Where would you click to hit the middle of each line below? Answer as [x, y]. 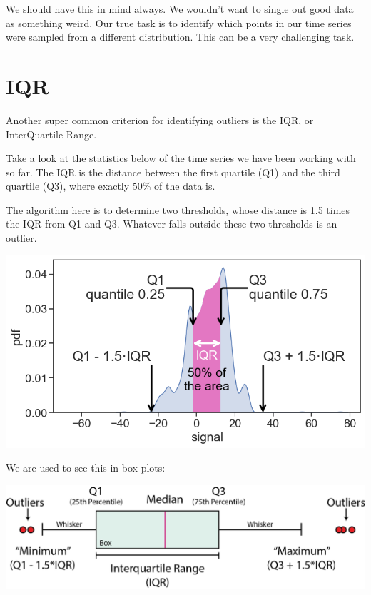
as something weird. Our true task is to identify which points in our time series [179, 22]
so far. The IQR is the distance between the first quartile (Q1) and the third [173, 172]
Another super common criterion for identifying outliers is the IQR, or [160, 119]
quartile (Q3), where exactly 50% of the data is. [111, 186]
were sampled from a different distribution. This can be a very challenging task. [180, 37]
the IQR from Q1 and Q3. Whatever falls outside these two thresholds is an [172, 224]
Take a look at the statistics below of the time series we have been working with [181, 158]
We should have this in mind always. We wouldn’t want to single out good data [180, 9]
